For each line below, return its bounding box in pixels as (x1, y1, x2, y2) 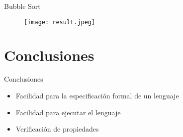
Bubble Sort (4, 1, 41, 11)
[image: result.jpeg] (24, 18, 95, 26)
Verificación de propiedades (15, 124, 99, 134)
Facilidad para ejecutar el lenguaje (15, 107, 121, 117)
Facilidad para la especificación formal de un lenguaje (15, 90, 179, 100)
